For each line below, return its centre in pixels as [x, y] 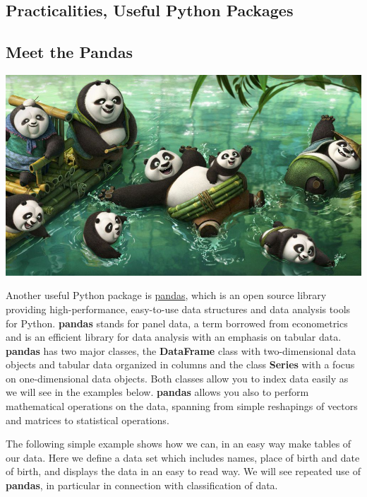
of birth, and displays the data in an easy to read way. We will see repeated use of [183, 471]
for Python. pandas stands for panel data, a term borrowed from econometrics [177, 323]
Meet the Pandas [70, 52]
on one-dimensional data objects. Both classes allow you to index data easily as [177, 378]
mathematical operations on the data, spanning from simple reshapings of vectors [182, 406]
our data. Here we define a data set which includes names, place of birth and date [183, 457]
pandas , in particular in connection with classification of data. [142, 485]
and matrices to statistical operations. [88, 420]
